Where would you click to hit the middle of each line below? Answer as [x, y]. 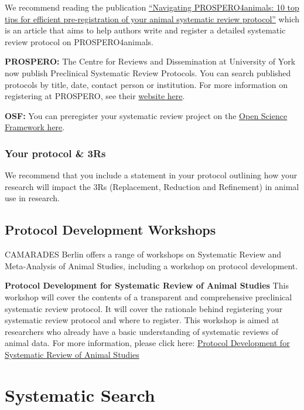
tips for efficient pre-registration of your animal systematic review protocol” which [152, 18]
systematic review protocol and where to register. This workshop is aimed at [142, 320]
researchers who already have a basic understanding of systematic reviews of [142, 331]
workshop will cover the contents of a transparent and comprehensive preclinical [148, 297]
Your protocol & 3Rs [55, 153]
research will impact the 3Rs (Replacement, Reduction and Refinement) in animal [152, 186]
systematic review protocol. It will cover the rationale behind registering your [144, 308]
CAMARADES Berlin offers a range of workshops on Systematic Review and [143, 254]
